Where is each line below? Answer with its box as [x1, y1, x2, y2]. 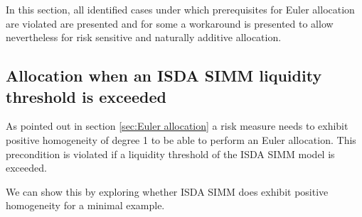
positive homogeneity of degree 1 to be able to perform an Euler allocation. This [6, 132, 356, 147]
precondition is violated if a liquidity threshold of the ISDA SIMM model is [6, 146, 335, 161]
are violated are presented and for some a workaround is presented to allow [6, 16, 334, 30]
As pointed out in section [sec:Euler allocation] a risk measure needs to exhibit [6, 118, 348, 133]
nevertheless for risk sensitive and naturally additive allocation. [6, 30, 282, 45]
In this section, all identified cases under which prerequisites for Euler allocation [6, 2, 355, 16]
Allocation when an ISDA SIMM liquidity [6, 65, 322, 87]
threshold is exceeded [6, 85, 166, 107]
